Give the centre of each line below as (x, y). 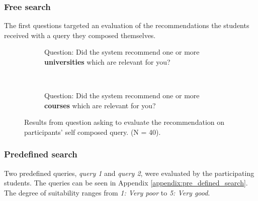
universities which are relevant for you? (107, 62)
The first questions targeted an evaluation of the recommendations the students (127, 25)
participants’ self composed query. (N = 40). (93, 132)
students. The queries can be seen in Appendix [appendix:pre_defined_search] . (126, 183)
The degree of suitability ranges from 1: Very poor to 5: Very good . (107, 192)
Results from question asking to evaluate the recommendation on (124, 122)
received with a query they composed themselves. (80, 35)
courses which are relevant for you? (100, 105)
